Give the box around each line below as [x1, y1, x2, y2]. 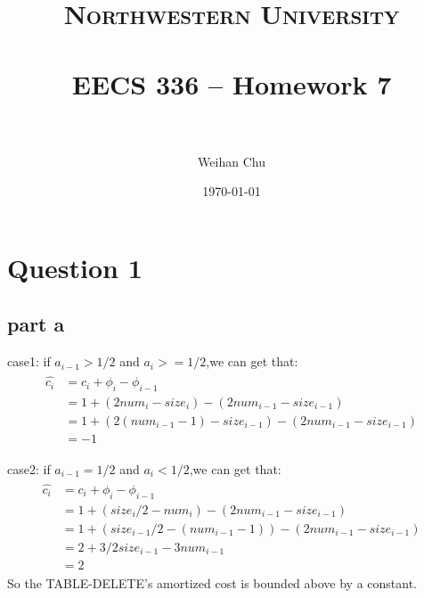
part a [7, 310, 65, 338]
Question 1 [7, 249, 143, 285]
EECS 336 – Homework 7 [71, 65, 392, 102]
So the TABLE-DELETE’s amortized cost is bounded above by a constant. [7, 573, 418, 592]
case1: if [7, 352, 51, 371]
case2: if [7, 460, 51, 479]
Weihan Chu [198, 152, 265, 170]
